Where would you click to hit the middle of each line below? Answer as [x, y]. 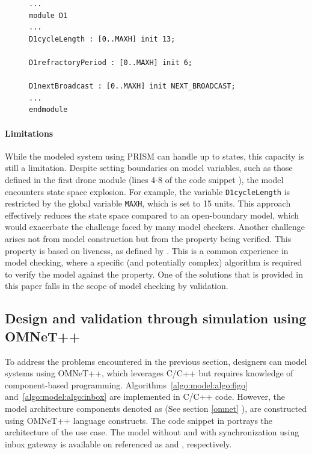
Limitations [29, 133]
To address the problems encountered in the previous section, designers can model [156, 361]
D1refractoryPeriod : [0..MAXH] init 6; [111, 62]
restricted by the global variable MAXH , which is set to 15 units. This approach [148, 203]
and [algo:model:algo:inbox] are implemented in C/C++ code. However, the [145, 396]
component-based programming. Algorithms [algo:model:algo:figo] [126, 384]
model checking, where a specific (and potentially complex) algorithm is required [154, 262]
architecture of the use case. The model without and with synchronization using [152, 432]
